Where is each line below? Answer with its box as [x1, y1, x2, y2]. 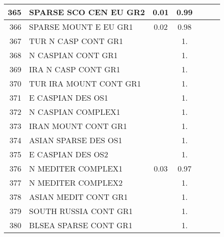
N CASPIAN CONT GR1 [29, 49, 118, 61]
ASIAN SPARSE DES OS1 [29, 134, 122, 146]
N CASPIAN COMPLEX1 [29, 106, 120, 117]
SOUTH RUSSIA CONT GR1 [29, 205, 133, 216]
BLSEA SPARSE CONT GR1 [29, 219, 133, 231]
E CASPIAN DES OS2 [29, 149, 108, 160]
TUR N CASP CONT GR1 [29, 35, 123, 46]
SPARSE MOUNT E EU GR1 [29, 21, 133, 32]
